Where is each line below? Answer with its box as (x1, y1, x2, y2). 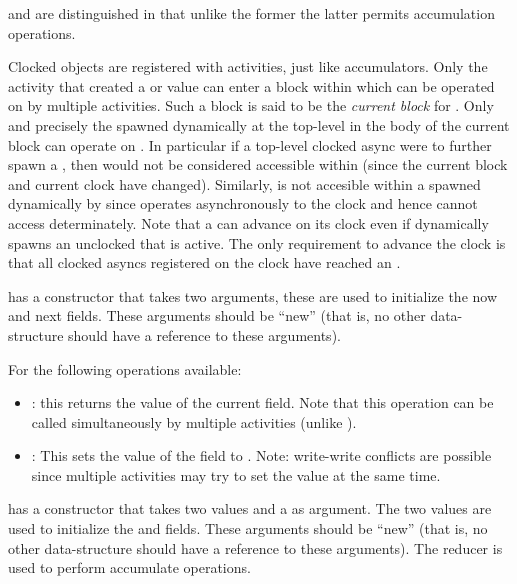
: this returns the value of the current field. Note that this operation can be (31, 392, 494, 413)
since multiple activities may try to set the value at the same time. (31, 464, 441, 485)
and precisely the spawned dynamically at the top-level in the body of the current (8, 114, 510, 135)
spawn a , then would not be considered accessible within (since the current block (8, 154, 508, 175)
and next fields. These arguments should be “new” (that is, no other (8, 305, 426, 326)
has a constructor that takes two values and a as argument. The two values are (8, 498, 492, 519)
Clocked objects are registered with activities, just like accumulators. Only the (8, 56, 488, 77)
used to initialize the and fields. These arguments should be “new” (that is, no (8, 518, 488, 539)
